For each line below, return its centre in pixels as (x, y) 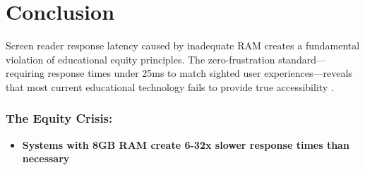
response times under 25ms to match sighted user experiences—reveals (200, 73)
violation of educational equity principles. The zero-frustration (140, 59)
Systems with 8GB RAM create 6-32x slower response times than (186, 144)
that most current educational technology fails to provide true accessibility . (170, 86)
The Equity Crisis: (59, 118)
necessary (46, 158)
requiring (25, 73)
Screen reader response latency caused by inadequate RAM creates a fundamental (183, 45)
